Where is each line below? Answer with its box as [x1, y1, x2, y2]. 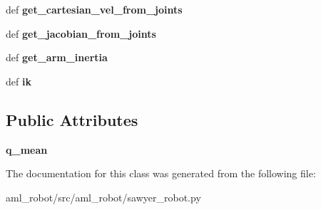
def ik [6, 73, 31, 88]
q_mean [6, 142, 48, 157]
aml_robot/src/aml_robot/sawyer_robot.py [6, 189, 201, 204]
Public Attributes [6, 108, 138, 130]
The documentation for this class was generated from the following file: [6, 166, 316, 181]
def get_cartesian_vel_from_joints [6, 2, 183, 16]
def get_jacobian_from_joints [6, 26, 156, 41]
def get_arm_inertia [6, 50, 108, 65]
